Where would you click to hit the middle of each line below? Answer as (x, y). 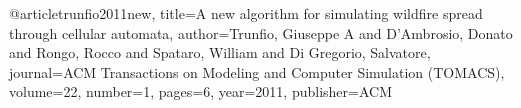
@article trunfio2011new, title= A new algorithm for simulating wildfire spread (246, 13)
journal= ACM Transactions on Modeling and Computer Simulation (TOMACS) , (257, 71)
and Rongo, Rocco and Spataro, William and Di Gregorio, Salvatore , (220, 52)
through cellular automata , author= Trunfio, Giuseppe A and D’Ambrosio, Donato (261, 32)
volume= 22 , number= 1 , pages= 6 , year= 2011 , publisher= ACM (201, 91)
